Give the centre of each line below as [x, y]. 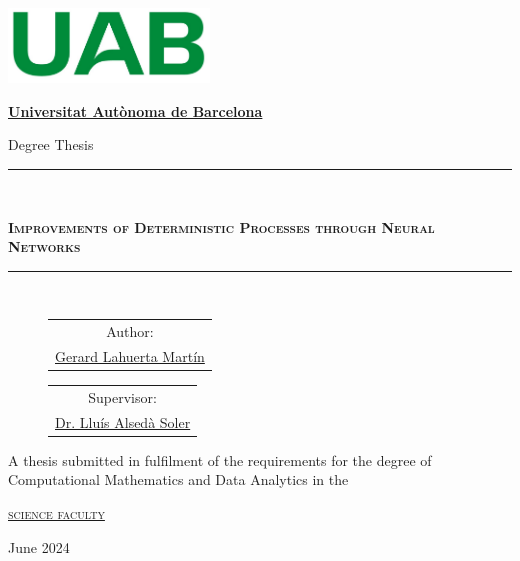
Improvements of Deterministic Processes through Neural [221, 226]
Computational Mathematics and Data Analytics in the [178, 479]
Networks [44, 246]
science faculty [56, 513]
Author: [130, 331]
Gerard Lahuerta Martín [130, 356]
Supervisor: [122, 396]
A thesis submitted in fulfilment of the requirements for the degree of [220, 459]
